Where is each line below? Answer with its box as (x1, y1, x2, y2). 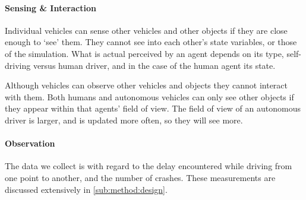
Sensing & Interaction (5, 1, 96, 14)
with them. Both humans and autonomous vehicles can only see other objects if (5, 90, 294, 103)
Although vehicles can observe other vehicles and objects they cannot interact (5, 79, 288, 91)
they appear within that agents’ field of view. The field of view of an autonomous (5, 102, 301, 115)
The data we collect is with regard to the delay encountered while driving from (5, 160, 292, 172)
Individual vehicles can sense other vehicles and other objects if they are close (5, 24, 288, 36)
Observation (5, 137, 55, 150)
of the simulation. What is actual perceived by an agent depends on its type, (5, 47, 284, 59)
